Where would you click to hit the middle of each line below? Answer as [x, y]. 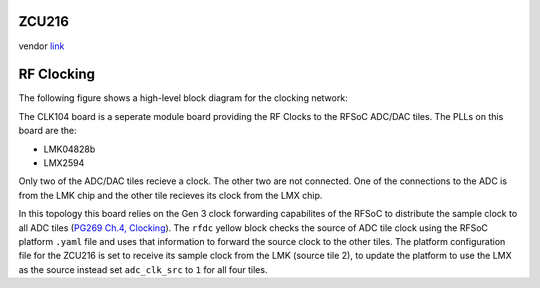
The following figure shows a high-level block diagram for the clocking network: [183, 98]
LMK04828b [69, 149]
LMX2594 [64, 162]
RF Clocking [56, 74]
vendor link [41, 46]
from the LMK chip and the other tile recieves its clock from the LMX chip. [170, 195]
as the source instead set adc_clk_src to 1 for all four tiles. [143, 269]
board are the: [47, 131]
